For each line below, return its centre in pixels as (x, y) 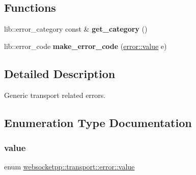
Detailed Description (60, 73)
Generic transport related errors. (55, 95)
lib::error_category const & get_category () (76, 29)
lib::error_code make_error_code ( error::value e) (86, 46)
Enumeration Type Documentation (98, 122)
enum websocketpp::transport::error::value (69, 167)
